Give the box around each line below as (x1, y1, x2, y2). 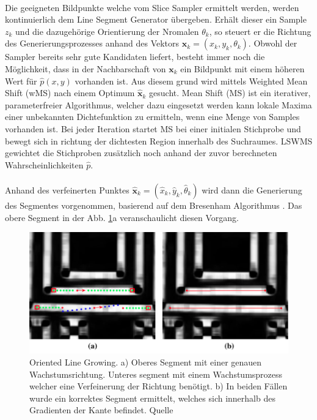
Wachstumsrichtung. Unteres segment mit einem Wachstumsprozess (29, 367, 283, 380)
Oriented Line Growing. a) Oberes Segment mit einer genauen (29, 356, 262, 369)
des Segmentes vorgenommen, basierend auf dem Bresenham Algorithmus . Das (5, 198, 302, 211)
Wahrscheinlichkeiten (5, 158, 84, 171)
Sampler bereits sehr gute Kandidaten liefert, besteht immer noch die (5, 50, 265, 63)
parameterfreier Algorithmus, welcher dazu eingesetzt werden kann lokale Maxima (5, 98, 312, 111)
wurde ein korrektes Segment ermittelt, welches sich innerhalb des (29, 391, 275, 404)
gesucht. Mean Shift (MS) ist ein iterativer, (149, 86, 311, 99)
